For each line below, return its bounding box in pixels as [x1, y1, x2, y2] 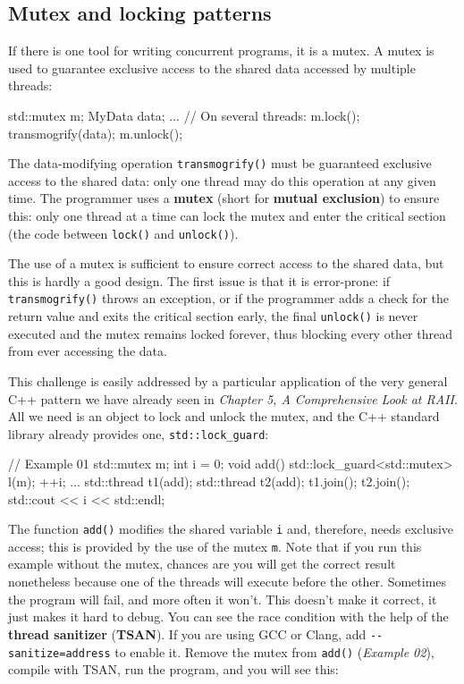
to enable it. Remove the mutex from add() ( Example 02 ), [114, 642, 434, 661]
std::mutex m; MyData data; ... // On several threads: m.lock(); [8, 106, 360, 124]
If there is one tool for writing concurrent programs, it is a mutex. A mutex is [8, 41, 434, 60]
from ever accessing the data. [8, 342, 167, 360]
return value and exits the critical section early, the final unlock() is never [8, 307, 418, 325]
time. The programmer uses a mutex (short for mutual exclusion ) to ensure [8, 189, 440, 207]
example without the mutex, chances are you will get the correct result [8, 554, 396, 573]
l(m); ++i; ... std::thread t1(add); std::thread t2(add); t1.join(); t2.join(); [8, 471, 410, 490]
